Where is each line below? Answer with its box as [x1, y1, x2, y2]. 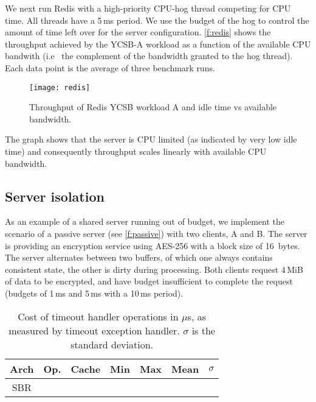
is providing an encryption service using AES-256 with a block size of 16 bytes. [5, 239, 300, 252]
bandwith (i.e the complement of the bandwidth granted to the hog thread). [5, 49, 293, 62]
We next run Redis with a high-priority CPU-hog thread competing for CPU [5, 2, 291, 14]
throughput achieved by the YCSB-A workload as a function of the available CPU [5, 37, 311, 50]
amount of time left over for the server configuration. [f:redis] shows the [5, 26, 271, 38]
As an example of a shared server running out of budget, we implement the [5, 215, 285, 228]
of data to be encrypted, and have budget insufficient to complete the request [5, 275, 293, 287]
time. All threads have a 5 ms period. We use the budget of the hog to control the [5, 13, 309, 26]
